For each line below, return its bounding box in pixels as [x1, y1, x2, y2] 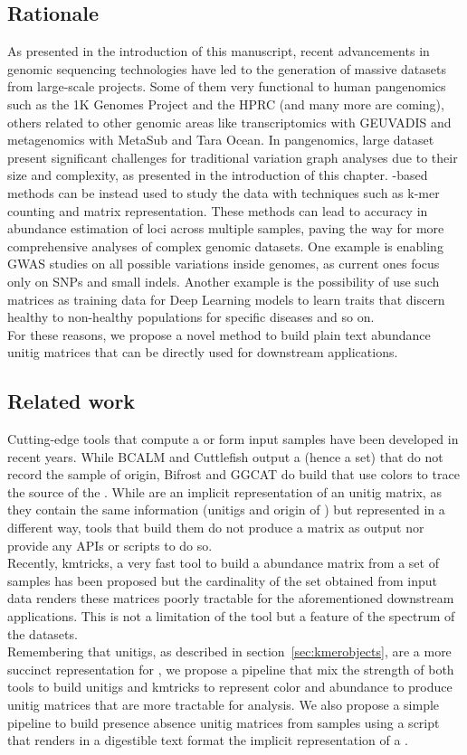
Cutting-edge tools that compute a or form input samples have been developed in [7, 429, 459, 448]
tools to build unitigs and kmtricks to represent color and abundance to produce [7, 677, 453, 696]
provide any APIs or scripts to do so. [7, 535, 213, 554]
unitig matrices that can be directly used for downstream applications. [7, 343, 398, 362]
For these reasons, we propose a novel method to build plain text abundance [7, 325, 431, 344]
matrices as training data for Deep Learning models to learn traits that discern [7, 289, 445, 308]
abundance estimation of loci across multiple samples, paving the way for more [7, 219, 444, 238]
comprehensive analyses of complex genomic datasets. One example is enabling [7, 236, 443, 255]
